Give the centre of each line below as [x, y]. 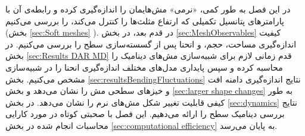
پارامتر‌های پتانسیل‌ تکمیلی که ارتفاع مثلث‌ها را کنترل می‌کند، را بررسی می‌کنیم [145, 20]
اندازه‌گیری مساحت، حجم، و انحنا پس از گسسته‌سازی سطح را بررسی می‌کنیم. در [151, 44]
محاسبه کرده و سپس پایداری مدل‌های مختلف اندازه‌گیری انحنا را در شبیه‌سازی [144, 67]
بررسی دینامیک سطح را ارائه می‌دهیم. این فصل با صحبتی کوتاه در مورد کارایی [145, 114]
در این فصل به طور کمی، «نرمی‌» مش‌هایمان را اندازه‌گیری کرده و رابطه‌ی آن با [148, 9]
